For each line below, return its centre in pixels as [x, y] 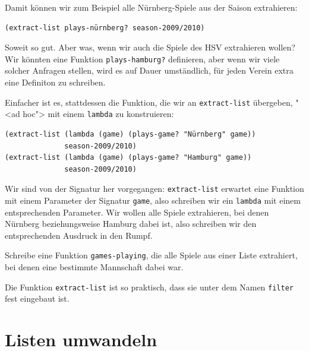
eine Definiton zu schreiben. [55, 82]
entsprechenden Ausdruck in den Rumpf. [79, 235]
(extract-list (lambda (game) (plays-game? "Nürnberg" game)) [130, 134]
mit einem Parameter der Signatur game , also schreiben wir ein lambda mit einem [153, 200]
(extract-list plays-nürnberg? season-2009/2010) [105, 28]
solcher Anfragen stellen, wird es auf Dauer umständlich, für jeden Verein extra [149, 70]
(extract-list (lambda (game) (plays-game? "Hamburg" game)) [128, 158]
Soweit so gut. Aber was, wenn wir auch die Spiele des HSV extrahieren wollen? [150, 47]
